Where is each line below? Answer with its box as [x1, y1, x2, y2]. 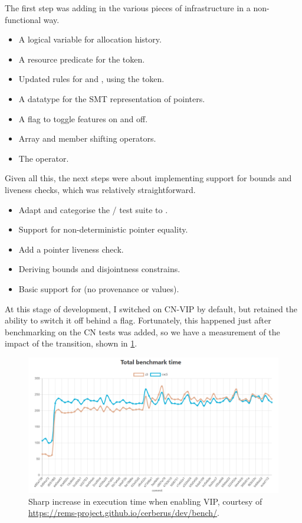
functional [5, 13, 41, 25]
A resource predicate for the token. [18, 53, 145, 65]
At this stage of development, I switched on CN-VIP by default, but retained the [5, 302, 297, 315]
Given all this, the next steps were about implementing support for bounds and [5, 172, 292, 184]
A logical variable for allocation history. [18, 33, 162, 45]
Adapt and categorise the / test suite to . [18, 203, 168, 215]
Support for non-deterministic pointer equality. [18, 223, 188, 236]
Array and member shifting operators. [18, 132, 156, 145]
